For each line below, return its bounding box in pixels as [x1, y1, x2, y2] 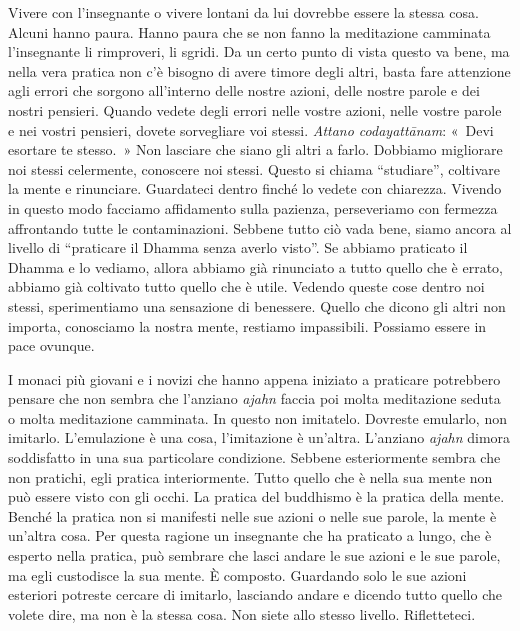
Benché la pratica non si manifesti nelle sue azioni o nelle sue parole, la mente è [8, 505, 497, 526]
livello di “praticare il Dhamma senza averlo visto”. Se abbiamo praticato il [8, 237, 468, 258]
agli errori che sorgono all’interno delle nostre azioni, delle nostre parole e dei [8, 80, 480, 101]
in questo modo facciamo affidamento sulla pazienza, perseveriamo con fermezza [8, 197, 498, 218]
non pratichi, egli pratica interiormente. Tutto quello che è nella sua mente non [8, 466, 493, 487]
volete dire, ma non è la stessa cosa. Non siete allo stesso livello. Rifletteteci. [8, 603, 476, 624]
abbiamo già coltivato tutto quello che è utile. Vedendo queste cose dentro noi [8, 276, 485, 297]
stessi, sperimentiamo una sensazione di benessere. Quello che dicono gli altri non [8, 295, 506, 316]
